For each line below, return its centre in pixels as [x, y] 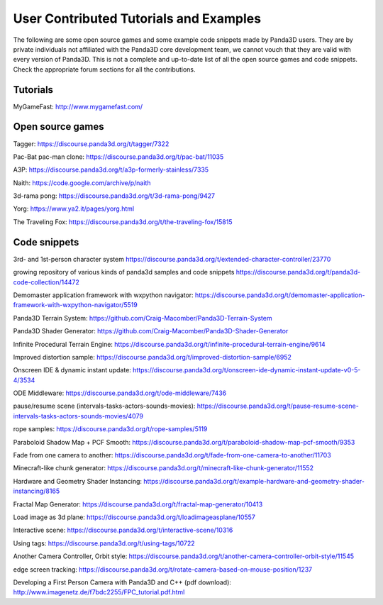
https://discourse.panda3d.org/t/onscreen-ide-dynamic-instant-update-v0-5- [246, 370]
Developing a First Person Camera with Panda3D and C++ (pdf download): [122, 582]
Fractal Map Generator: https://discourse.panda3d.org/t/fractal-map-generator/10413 [138, 504]
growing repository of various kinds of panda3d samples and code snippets [124, 272]
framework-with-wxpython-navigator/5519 [75, 305]
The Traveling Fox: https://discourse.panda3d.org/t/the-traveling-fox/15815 [123, 222]
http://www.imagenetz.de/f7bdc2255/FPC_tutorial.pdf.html [99, 592]
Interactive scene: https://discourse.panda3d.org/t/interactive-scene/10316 [123, 530]
